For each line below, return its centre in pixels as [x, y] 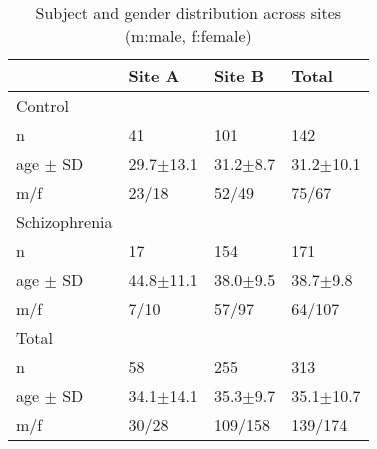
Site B [239, 75]
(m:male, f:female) [188, 35]
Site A [154, 75]
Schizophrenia [64, 221]
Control [42, 105]
